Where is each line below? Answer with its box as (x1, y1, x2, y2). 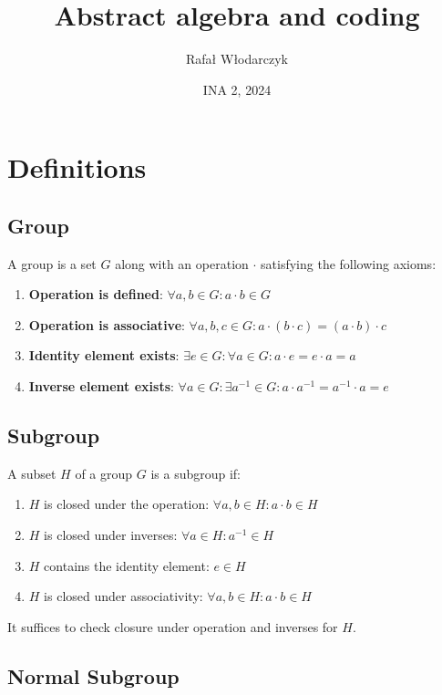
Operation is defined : (28, 285, 163, 304)
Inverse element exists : (28, 377, 174, 396)
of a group (75, 463, 133, 482)
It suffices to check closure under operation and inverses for (7, 617, 338, 636)
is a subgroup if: (150, 463, 242, 482)
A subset (7, 463, 57, 482)
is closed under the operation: (44, 494, 210, 513)
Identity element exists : (28, 346, 180, 365)
